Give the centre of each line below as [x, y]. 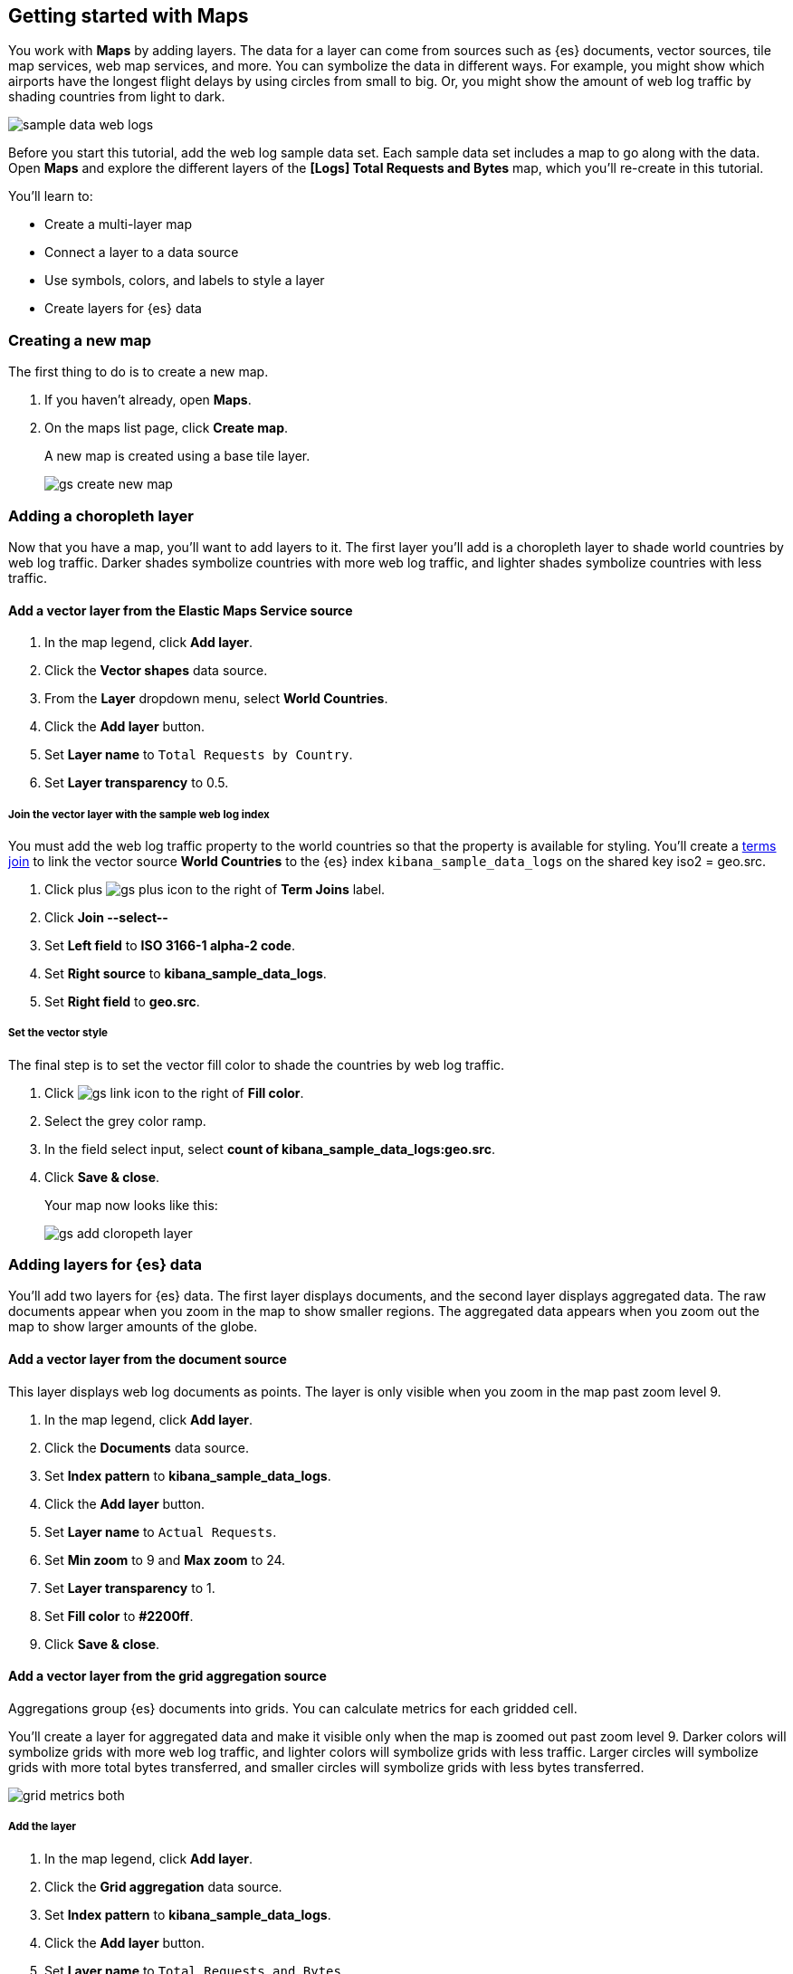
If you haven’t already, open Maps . [148, 400]
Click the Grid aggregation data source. [163, 1886]
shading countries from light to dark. [117, 97]
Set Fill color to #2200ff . [119, 1616]
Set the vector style [58, 1033]
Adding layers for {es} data [105, 1265]
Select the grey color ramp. [125, 1121]
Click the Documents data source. [147, 1447]
